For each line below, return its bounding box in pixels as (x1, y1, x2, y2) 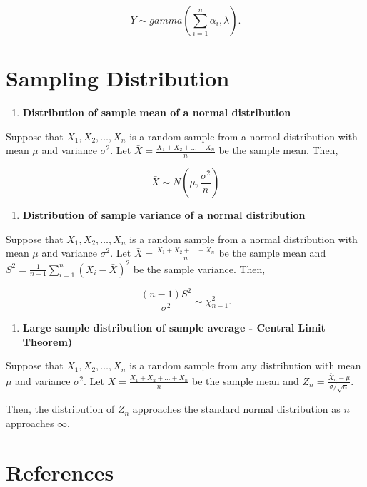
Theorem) (22, 334, 73, 349)
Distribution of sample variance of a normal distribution (22, 207, 306, 222)
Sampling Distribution (6, 63, 230, 93)
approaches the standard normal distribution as (132, 401, 341, 416)
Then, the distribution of (6, 401, 115, 416)
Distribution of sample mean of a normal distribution (22, 105, 291, 120)
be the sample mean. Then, (218, 143, 338, 158)
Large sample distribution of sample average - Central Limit (22, 320, 326, 335)
